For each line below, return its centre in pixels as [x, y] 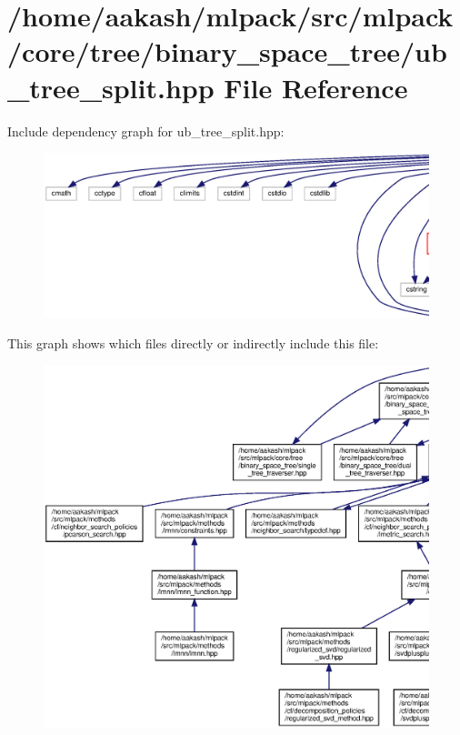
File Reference [316, 87]
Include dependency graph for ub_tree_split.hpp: [146, 131]
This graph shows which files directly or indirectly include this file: [193, 343]
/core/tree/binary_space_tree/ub [227, 51]
